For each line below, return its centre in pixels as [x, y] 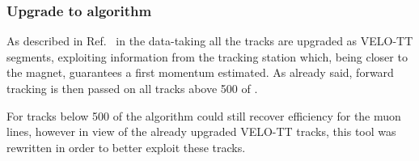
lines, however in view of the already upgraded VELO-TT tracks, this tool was [201, 131]
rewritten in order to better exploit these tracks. [126, 147]
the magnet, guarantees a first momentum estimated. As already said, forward [200, 72]
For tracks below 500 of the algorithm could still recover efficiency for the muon [204, 115]
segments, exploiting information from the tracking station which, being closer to [207, 56]
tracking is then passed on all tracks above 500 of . [132, 88]
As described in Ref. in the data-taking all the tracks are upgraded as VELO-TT [210, 41]
